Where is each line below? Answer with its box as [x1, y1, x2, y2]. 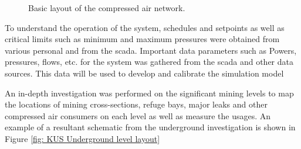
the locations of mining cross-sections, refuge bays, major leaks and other [5, 98, 268, 110]
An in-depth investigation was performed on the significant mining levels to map [5, 86, 294, 99]
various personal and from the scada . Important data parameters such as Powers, [5, 44, 297, 56]
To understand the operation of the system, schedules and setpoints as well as [5, 21, 285, 33]
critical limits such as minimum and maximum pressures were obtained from [5, 33, 280, 45]
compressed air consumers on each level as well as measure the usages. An [5, 109, 271, 122]
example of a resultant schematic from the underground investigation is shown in [5, 121, 296, 133]
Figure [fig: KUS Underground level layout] [5, 132, 160, 144]
